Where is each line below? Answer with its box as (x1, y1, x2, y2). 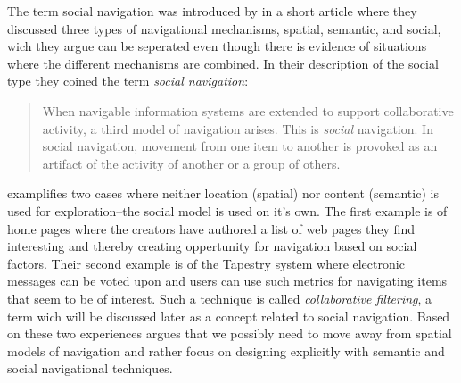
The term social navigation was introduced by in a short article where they (7, 2, 417, 20)
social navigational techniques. (7, 359, 173, 378)
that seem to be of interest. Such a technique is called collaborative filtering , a (7, 288, 432, 307)
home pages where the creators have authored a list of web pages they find (7, 219, 415, 237)
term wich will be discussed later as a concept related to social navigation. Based (7, 306, 450, 325)
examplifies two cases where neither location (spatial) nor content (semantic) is (7, 184, 439, 203)
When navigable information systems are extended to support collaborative (42, 101, 454, 120)
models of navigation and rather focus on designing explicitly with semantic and (7, 341, 445, 360)
